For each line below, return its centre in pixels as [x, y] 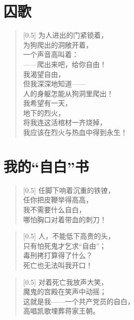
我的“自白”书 [46, 166]
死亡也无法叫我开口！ [58, 265]
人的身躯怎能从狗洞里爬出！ [68, 93]
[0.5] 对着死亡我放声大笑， [66, 282]
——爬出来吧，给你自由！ [65, 64]
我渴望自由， [44, 74]
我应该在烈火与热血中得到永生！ [75, 132]
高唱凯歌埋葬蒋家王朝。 [61, 311]
